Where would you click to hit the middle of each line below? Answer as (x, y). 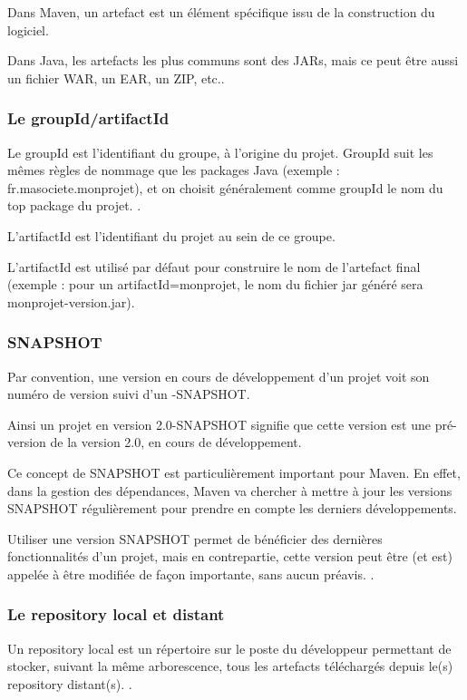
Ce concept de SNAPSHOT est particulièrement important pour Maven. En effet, (234, 472)
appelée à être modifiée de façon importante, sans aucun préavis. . (191, 574)
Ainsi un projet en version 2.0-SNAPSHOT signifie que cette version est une (219, 424)
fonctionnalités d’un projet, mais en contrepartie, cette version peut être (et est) (230, 556)
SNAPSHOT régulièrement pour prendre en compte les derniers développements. (232, 508)
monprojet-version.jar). (71, 301)
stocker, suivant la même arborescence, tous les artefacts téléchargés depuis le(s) (230, 666)
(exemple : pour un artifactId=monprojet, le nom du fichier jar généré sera (215, 284)
